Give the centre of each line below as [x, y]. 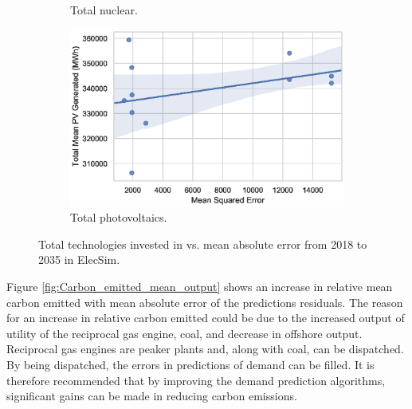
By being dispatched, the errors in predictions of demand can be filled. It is [190, 364]
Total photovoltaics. [119, 217]
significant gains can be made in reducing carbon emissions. [152, 396]
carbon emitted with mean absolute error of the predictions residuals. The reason [205, 302]
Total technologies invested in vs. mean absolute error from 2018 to [203, 244]
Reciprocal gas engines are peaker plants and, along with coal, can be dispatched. [205, 349]
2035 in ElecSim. [79, 260]
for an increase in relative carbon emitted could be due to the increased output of [206, 318]
